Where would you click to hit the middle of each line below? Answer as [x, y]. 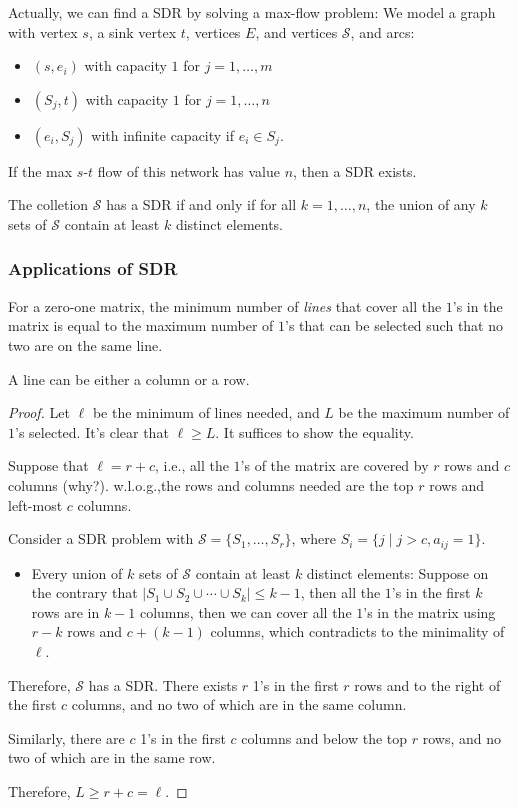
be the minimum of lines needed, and [206, 412]
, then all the [340, 592]
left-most [35, 504]
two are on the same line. [85, 344]
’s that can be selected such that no [394, 325]
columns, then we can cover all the [245, 611]
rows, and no [462, 737]
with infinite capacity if [163, 134]
